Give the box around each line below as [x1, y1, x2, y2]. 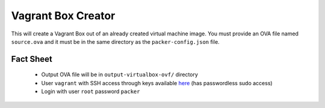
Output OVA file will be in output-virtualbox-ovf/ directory [41, 71, 199, 78]
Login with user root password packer [41, 88, 140, 95]
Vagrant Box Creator [11, 9, 116, 22]
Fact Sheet [11, 54, 52, 64]
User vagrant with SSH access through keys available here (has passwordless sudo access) [41, 79, 273, 86]
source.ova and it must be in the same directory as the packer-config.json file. [11, 38, 220, 45]
